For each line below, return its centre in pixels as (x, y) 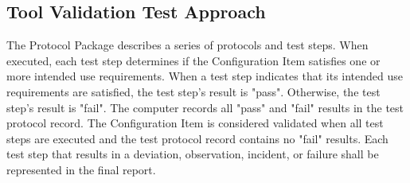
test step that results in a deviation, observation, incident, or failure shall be (193, 154)
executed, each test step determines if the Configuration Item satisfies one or (193, 60)
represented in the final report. (81, 169)
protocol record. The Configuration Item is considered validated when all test (195, 123)
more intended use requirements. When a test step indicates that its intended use (205, 76)
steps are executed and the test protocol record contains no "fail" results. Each (197, 138)
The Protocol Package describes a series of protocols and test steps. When (187, 45)
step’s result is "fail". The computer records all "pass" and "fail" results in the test (205, 107)
